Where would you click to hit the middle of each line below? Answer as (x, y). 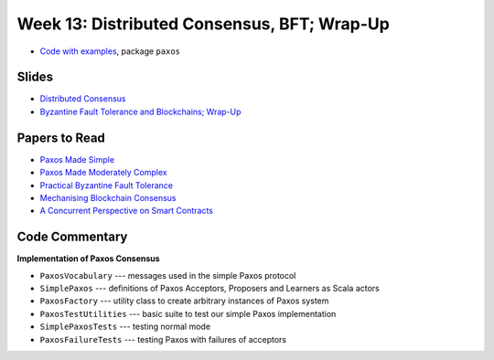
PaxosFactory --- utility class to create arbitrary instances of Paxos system (184, 301)
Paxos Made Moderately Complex (104, 173)
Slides (35, 77)
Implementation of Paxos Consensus (88, 259)
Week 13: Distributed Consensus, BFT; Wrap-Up (204, 24)
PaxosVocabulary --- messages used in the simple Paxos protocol (168, 275)
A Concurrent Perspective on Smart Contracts (127, 211)
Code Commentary (72, 237)
